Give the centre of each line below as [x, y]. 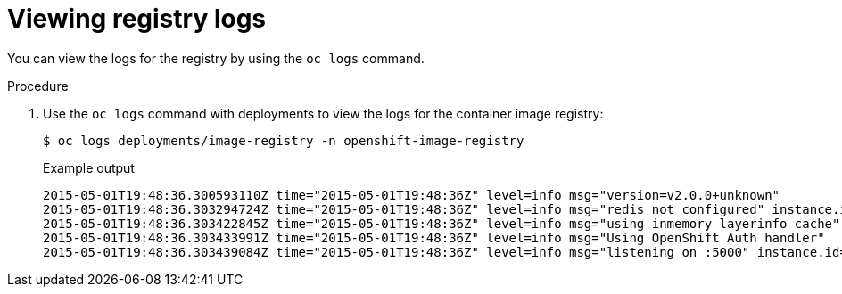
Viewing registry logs [137, 19]
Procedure [38, 86]
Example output [89, 167]
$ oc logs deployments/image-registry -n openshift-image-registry [284, 140]
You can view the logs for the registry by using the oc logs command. [216, 58]
